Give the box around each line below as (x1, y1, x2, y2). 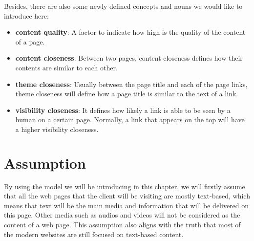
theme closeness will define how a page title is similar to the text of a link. (15, 88, 238, 99)
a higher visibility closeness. (15, 124, 99, 134)
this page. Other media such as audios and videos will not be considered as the (4, 210, 240, 220)
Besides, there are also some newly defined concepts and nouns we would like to (4, 1, 243, 11)
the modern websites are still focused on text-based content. (4, 229, 184, 239)
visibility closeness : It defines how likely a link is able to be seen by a (15, 105, 231, 115)
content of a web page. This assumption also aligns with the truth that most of (4, 219, 241, 230)
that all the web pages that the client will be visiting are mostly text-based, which (4, 191, 250, 201)
